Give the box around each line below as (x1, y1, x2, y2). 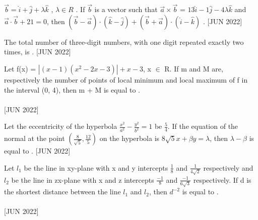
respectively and (203, 162, 253, 173)
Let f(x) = (4, 63, 36, 74)
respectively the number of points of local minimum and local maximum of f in (4, 75, 248, 85)
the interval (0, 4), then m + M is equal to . (4, 84, 141, 95)
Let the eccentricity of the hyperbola (4, 121, 117, 131)
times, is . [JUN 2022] (4, 46, 71, 57)
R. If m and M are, (164, 63, 223, 74)
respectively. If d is (193, 174, 251, 185)
